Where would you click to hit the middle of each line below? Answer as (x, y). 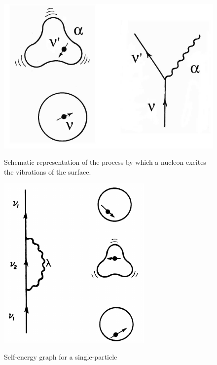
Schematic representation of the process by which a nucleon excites (105, 162)
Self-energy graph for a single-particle (61, 356)
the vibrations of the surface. (48, 171)
